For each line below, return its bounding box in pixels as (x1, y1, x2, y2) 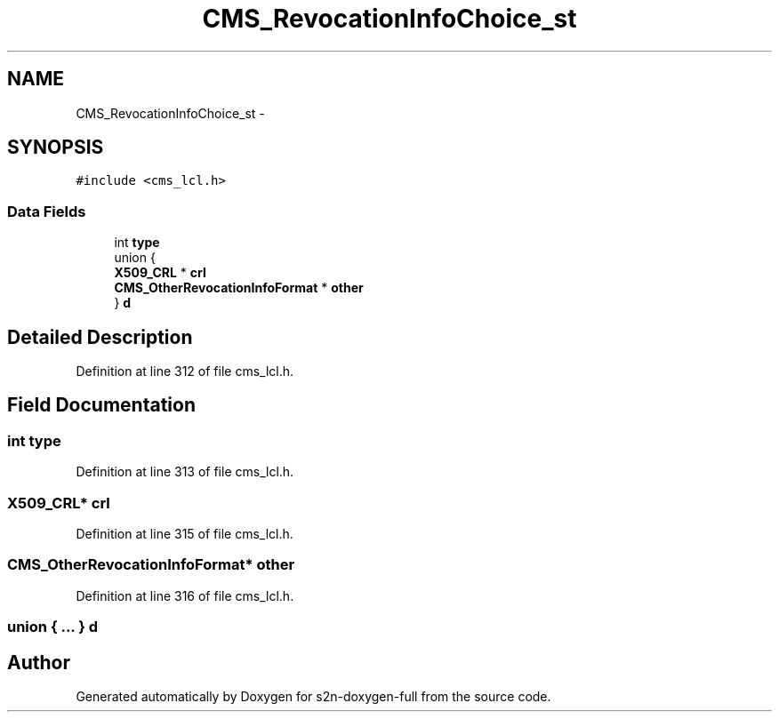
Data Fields (7, 202, 86, 220)
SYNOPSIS (7, 136, 104, 159)
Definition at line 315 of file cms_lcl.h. (76, 526, 293, 541)
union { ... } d (7, 618, 99, 636)
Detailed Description (7, 325, 193, 348)
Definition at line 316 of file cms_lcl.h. (76, 587, 294, 603)
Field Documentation (7, 394, 196, 417)
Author (7, 651, 70, 674)
